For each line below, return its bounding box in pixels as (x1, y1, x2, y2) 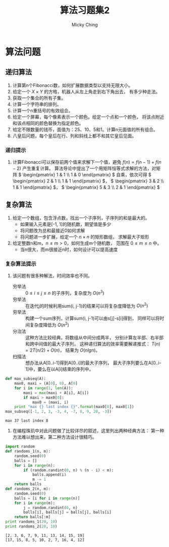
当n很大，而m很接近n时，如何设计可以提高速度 (20, 246, 118, 253)
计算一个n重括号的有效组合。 (12, 107, 73, 114)
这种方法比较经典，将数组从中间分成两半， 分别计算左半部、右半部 (25, 334, 164, 341)
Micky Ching (71, 21, 98, 28)
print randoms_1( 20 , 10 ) (5, 519, 58, 524)
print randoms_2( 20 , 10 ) (5, 524, 58, 529)
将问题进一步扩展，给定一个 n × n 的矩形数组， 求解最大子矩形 (20, 233, 150, 240)
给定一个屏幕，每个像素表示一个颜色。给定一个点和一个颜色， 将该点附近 (12, 114, 164, 120)
